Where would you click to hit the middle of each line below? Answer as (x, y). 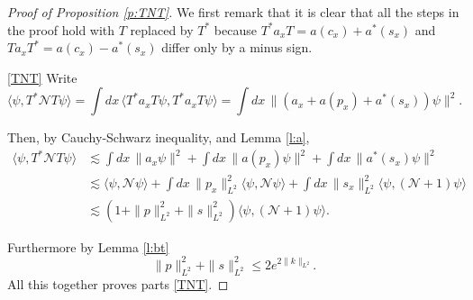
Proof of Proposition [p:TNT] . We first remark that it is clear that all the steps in (233, 12)
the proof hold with (61, 29)
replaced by (162, 29)
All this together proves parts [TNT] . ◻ (118, 283)
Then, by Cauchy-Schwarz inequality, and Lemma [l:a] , (159, 137)
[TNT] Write (42, 77)
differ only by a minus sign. (237, 47)
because (235, 29)
